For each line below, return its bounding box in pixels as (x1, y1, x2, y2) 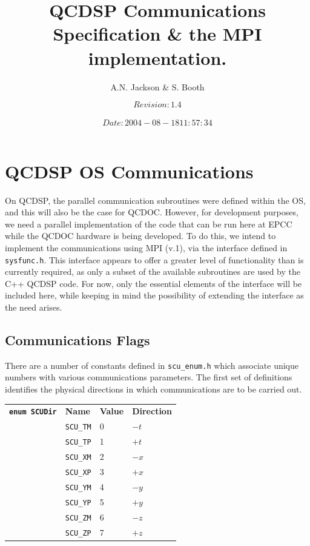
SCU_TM (65, 423, 91, 432)
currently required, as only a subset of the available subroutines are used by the (5, 265, 300, 278)
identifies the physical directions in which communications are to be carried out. (5, 383, 302, 396)
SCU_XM (65, 453, 91, 462)
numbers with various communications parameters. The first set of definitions (5, 371, 292, 383)
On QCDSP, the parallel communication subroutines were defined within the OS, (5, 194, 306, 206)
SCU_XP (65, 468, 91, 477)
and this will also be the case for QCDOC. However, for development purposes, (5, 206, 298, 218)
